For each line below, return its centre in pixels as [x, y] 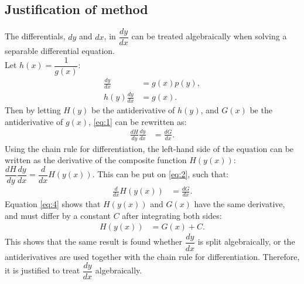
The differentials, [35, 36]
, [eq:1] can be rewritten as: [138, 121]
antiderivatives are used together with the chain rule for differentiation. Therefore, [152, 256]
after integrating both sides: [172, 215]
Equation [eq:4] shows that [53, 204]
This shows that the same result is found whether [94, 241]
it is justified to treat [42, 270]
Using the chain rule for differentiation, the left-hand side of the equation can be [149, 148]
